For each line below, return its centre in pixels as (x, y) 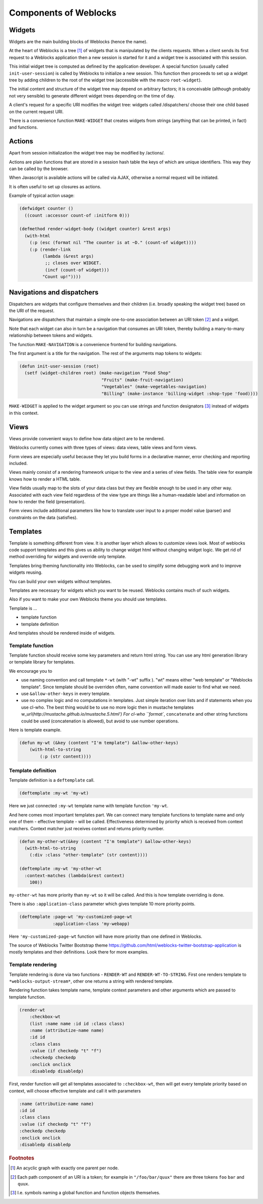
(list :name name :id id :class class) (77, 1023)
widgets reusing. (26, 572)
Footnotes (22, 1158)
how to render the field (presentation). (47, 502)
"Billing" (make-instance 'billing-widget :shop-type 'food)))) (180, 393)
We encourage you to (31, 671)
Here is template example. (35, 730)
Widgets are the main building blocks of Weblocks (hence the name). (78, 42)
